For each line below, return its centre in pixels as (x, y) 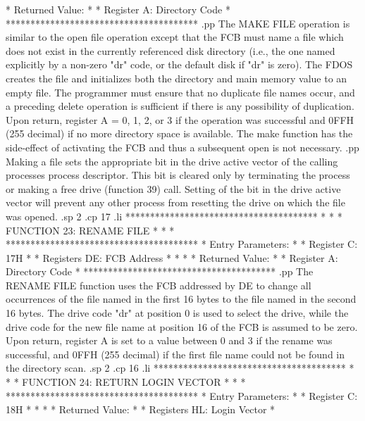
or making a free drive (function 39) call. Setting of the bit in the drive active (173, 188)
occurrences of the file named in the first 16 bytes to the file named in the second (181, 299)
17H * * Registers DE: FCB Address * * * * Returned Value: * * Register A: (172, 257)
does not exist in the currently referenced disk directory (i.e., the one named (171, 50)
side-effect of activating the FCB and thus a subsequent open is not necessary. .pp (182, 147)
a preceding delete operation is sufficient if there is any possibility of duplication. (180, 106)
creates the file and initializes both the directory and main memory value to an (177, 78)
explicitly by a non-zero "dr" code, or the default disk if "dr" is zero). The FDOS (179, 64)
